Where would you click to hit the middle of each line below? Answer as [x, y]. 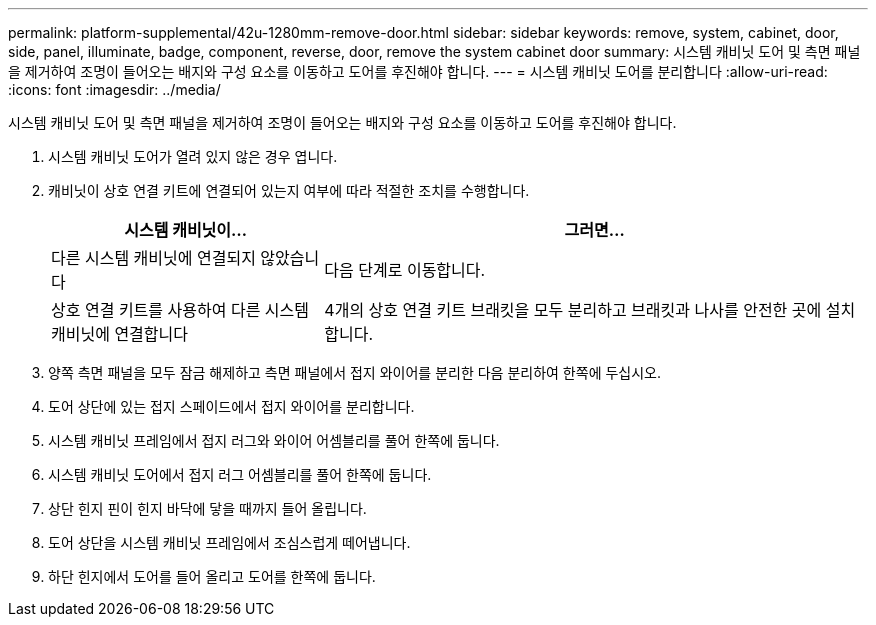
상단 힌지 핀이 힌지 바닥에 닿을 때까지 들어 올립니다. [207, 508]
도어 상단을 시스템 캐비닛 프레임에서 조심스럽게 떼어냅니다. [229, 542]
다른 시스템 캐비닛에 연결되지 [153, 258]
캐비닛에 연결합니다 [119, 334]
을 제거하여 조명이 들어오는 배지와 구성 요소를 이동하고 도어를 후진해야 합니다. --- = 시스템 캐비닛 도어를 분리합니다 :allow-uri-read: [418, 71]
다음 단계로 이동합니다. [405, 270]
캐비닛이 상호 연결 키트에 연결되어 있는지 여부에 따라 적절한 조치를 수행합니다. [289, 190]
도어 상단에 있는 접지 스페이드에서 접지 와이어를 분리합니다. [231, 406]
